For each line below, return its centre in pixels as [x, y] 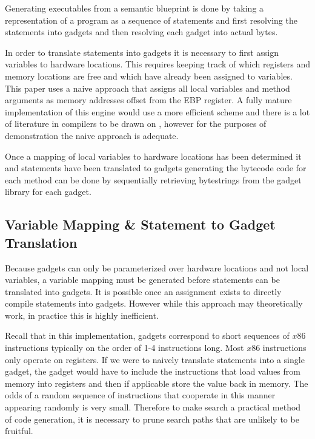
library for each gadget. [48, 192]
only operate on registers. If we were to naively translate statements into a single [155, 359]
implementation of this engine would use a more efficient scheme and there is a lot [157, 111]
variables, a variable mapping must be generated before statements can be [142, 280]
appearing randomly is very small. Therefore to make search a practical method [153, 407]
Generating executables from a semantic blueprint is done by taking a [134, 8]
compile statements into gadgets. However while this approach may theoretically [154, 303]
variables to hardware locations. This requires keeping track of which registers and [157, 64]
